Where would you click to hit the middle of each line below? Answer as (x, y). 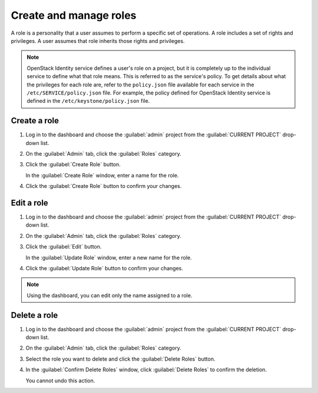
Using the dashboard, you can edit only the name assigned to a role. (110, 295)
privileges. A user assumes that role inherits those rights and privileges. (98, 41)
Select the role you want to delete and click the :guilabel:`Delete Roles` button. (120, 359)
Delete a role (34, 315)
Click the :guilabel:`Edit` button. (64, 247)
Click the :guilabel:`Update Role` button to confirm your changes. (105, 268)
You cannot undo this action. (60, 380)
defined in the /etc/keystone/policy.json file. (88, 101)
